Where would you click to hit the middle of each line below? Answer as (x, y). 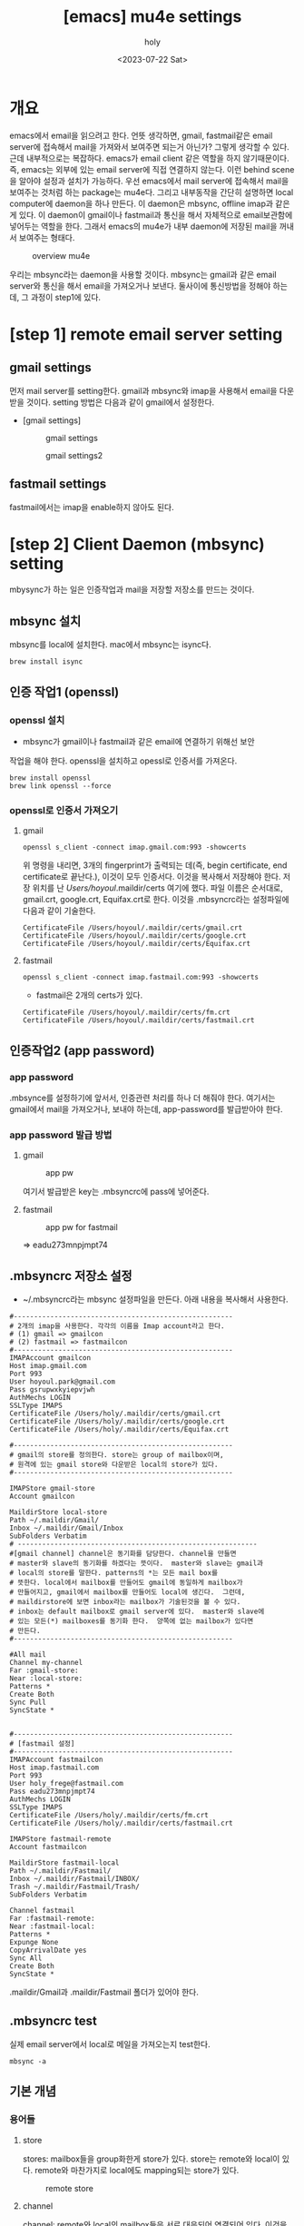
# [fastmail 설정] (42, 1744)
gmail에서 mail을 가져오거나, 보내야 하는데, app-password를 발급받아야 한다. (146, 1108)
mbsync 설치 (45, 621)
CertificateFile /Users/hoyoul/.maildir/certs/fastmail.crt (138, 1020)
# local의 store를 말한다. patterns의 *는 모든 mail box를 (114, 1573)
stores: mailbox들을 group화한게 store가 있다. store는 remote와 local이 (151, 2159)
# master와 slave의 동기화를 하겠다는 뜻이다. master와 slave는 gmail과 (137, 1563)
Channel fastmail (42, 1911)
